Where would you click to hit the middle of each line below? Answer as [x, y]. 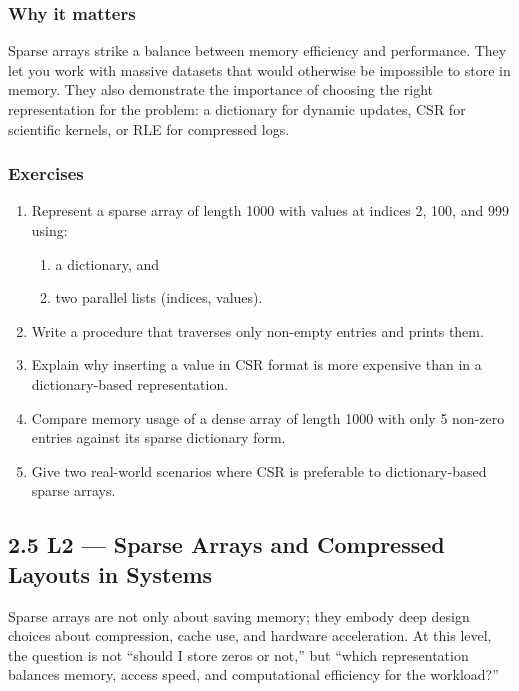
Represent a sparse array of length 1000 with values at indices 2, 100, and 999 [270, 210]
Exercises [46, 173]
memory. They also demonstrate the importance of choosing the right [221, 89]
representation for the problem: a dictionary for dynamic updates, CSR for [237, 109]
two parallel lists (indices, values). [159, 297]
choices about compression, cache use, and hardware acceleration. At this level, [250, 635]
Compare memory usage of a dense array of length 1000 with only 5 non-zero [268, 417]
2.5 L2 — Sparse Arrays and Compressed [226, 544]
